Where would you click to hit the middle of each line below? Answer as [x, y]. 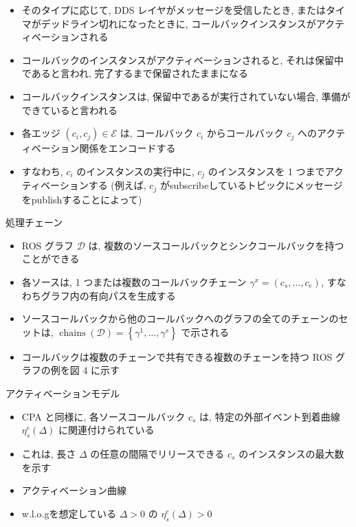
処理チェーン [34, 222]
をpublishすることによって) [82, 199]
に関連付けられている [106, 430]
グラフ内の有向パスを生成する [108, 295]
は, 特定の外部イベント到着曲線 [270, 416]
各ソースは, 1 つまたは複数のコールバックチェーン [134, 282]
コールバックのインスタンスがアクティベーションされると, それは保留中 [182, 59]
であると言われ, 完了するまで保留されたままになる [135, 73]
